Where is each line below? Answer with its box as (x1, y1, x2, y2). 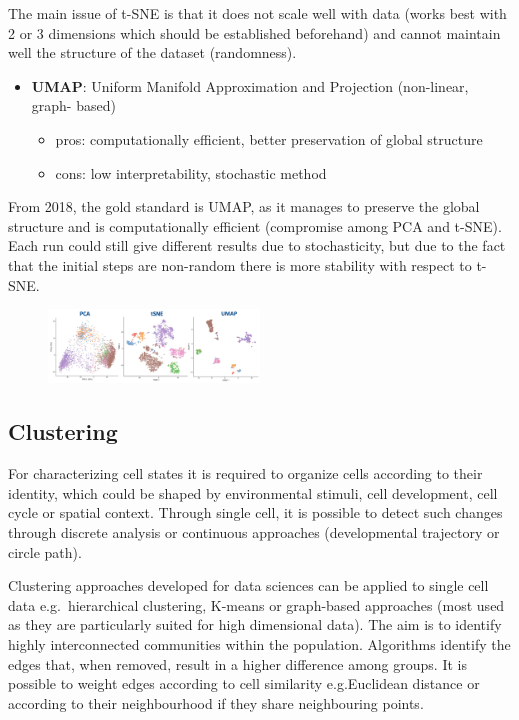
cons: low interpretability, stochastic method (55, 162, 327, 183)
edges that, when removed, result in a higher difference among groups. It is (8, 653, 467, 674)
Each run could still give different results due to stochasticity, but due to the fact (8, 235, 506, 256)
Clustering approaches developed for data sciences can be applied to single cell (8, 575, 489, 596)
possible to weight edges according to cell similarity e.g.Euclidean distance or (8, 673, 480, 694)
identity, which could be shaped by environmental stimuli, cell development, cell (8, 482, 498, 503)
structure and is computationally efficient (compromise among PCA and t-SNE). (8, 215, 502, 236)
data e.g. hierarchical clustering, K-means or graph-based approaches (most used (8, 594, 505, 615)
